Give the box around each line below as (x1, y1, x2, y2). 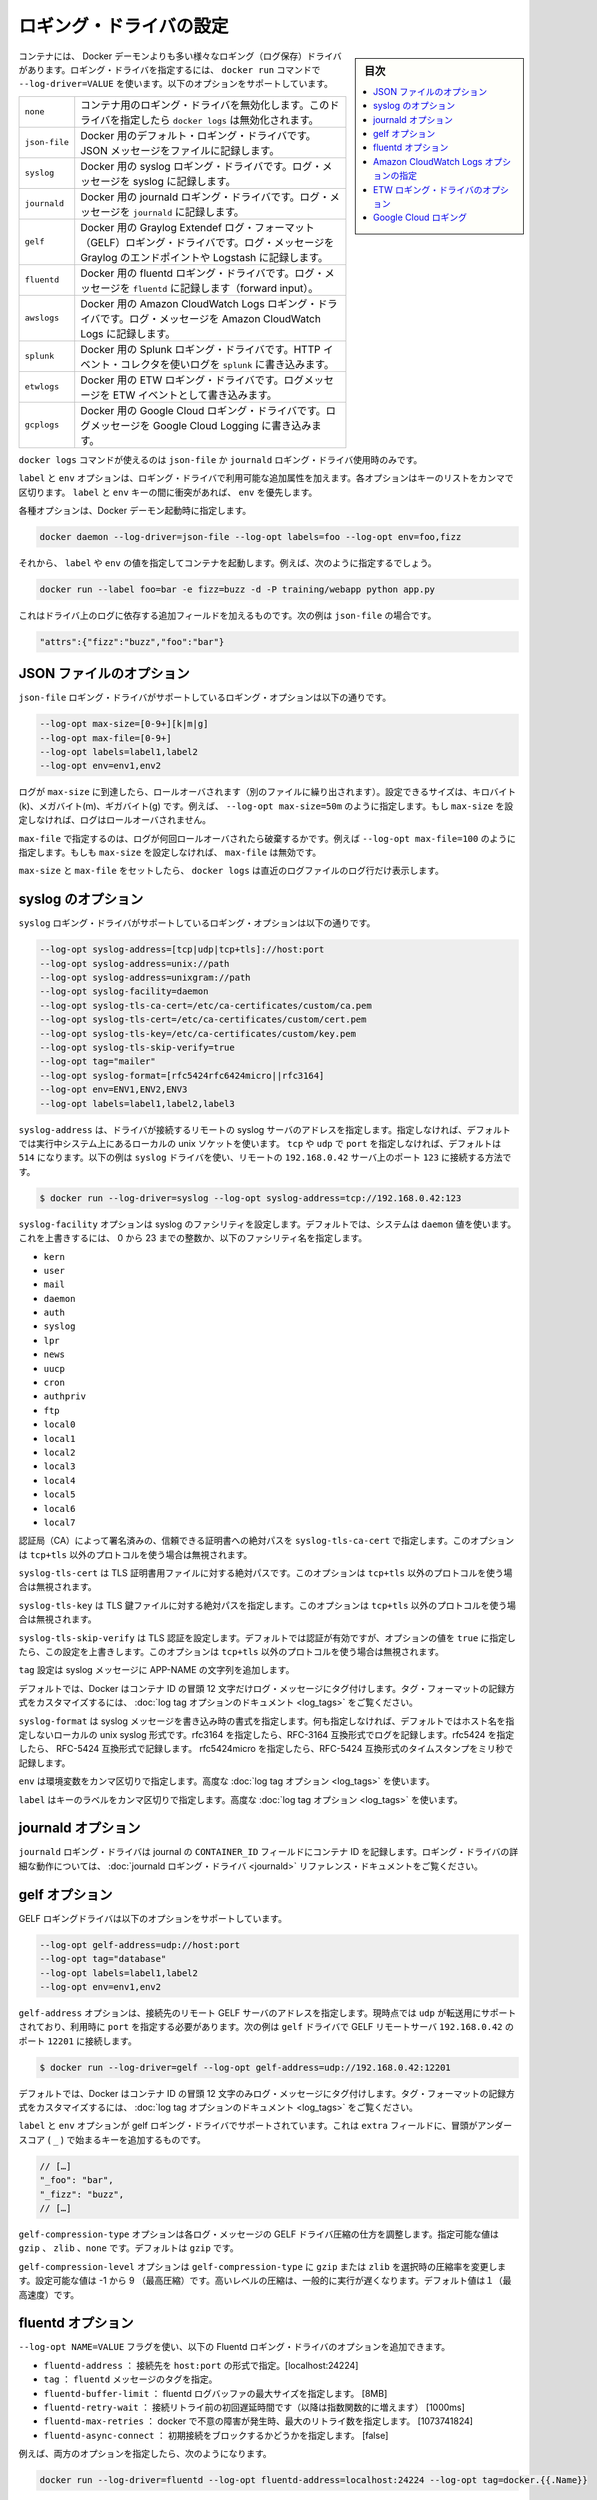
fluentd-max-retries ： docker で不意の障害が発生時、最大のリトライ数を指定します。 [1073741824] (43, 2415, 474, 2427)
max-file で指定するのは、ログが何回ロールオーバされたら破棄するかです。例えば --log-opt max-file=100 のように (18, 832, 517, 844)
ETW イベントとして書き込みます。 (112, 388, 277, 402)
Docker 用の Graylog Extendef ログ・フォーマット (80, 220, 315, 234)
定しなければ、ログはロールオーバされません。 (18, 814, 212, 826)
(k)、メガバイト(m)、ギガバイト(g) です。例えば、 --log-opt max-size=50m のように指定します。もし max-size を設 (18, 800, 514, 812)
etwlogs (24, 381, 60, 392)
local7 (43, 1516, 76, 1528)
